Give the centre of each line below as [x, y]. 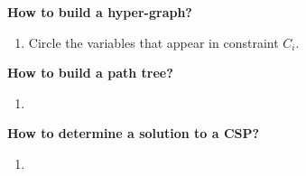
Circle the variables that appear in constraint [153, 42]
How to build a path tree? [90, 73]
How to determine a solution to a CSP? [134, 133]
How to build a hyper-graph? [100, 12]
